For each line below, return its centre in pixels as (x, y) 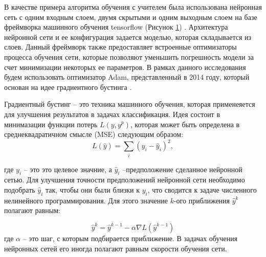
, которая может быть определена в (185, 124)
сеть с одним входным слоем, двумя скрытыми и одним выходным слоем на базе (131, 17)
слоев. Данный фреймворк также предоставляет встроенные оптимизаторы (120, 47)
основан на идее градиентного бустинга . (68, 87)
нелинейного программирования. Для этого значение (86, 200)
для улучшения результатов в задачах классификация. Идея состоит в (112, 114)
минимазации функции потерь (51, 124)
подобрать (20, 189)
